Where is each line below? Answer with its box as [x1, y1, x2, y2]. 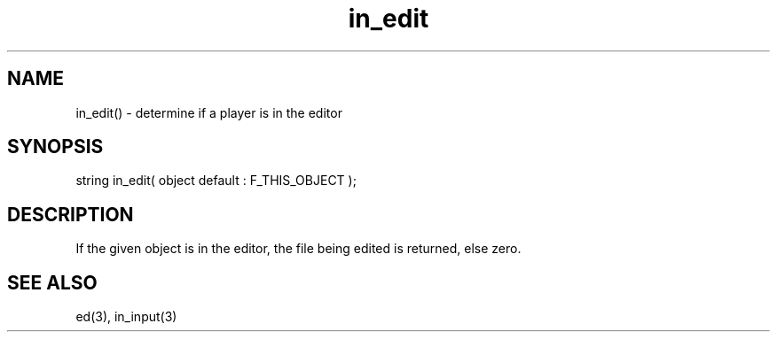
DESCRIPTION [7, 203, 134, 226]
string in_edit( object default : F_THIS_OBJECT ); [75, 173, 357, 189]
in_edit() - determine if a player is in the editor [75, 104, 342, 120]
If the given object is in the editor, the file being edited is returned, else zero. [75, 241, 522, 257]
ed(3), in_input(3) [75, 309, 177, 325]
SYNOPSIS [7, 135, 104, 158]
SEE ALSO [7, 271, 98, 294]
